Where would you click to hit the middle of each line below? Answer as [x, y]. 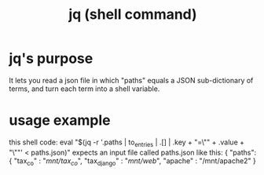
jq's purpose [51, 58]
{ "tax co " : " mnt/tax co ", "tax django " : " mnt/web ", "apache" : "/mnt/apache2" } [132, 161]
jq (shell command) [133, 15]
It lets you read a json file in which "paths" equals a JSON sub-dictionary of [131, 80]
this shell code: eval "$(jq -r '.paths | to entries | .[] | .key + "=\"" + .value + [126, 143]
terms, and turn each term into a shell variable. [84, 89]
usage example [60, 120]
